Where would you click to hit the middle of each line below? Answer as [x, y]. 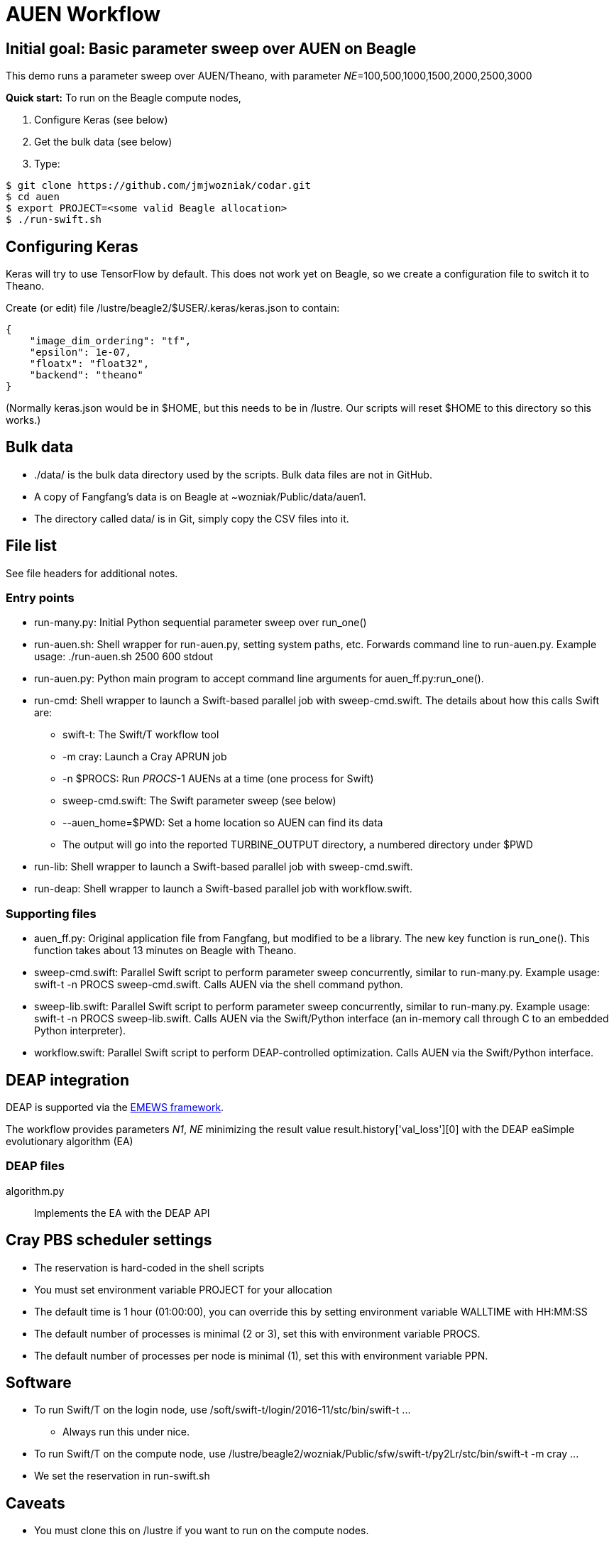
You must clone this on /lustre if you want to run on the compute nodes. [202, 1531]
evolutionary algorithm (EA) [70, 1142]
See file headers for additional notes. [92, 573]
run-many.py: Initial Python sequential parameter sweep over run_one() [201, 623]
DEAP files [35, 1166]
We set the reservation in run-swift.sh [122, 1476]
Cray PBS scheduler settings [109, 1240]
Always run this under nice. [126, 1432]
